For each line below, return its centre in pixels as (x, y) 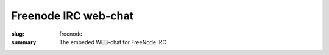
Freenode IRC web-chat (73, 16)
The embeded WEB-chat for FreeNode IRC (113, 42)
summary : (25, 42)
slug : (18, 34)
